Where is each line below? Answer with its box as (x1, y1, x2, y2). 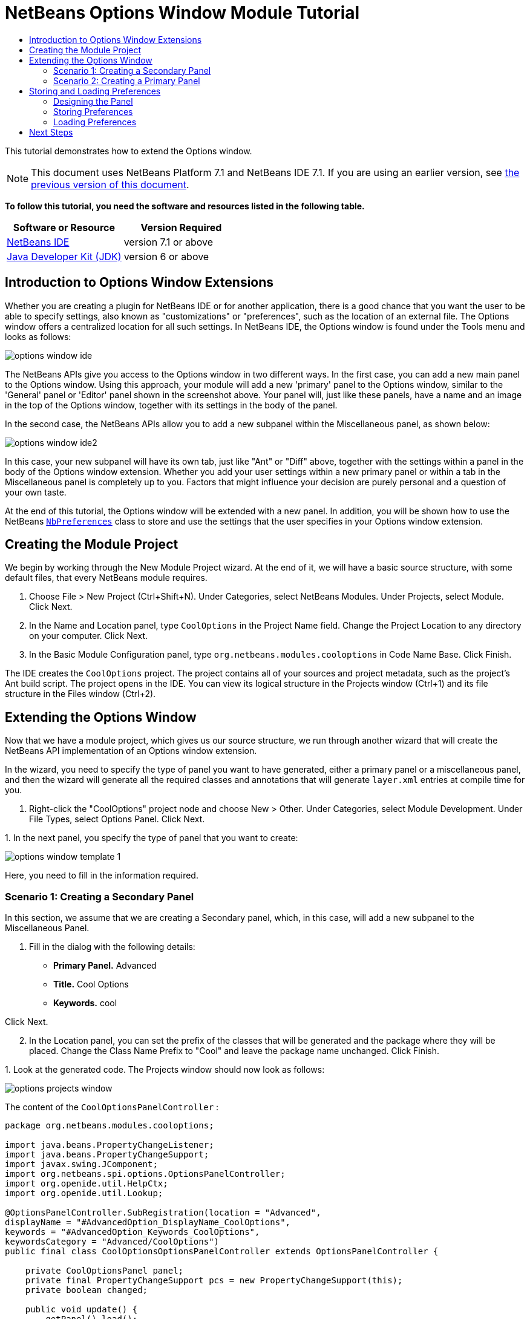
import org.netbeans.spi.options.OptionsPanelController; (5, 1169, 286, 1179)
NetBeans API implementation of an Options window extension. (5, 745, 257, 756)
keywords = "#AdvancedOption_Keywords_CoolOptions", (5, 1227, 260, 1237)
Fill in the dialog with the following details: (29, 941, 195, 952)
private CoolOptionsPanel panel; (25, 1266, 184, 1276)
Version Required (140, 221, 222, 234)
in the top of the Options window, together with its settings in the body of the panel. (5, 399, 338, 410)
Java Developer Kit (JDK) (7, 250, 122, 263)
